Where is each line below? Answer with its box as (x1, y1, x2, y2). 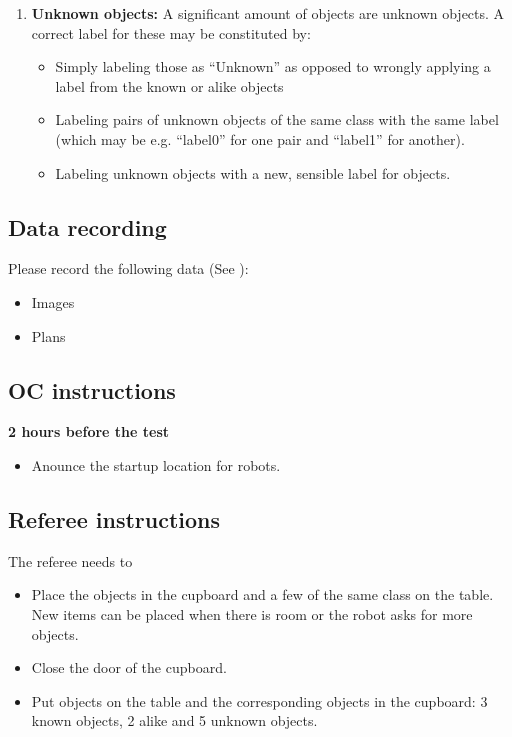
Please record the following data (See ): (8, 258, 249, 279)
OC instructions (8, 374, 176, 405)
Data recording (8, 211, 167, 242)
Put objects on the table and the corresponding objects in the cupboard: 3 (31, 690, 488, 711)
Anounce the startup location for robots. (31, 454, 281, 475)
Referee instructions (8, 503, 221, 534)
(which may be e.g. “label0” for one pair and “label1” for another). (55, 128, 465, 149)
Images (31, 291, 75, 312)
